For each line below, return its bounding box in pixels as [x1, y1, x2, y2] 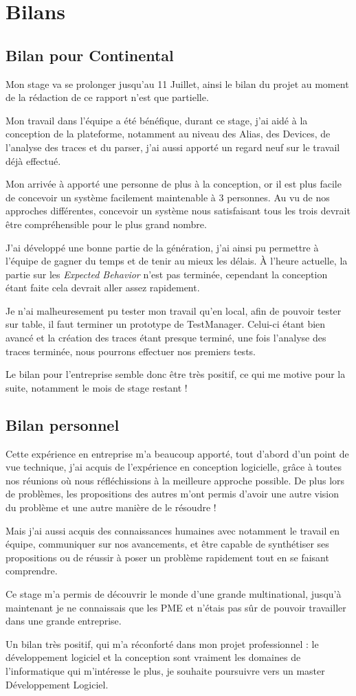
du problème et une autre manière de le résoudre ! [5, 500, 216, 515]
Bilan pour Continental [5, 44, 174, 65]
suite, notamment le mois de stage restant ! [5, 380, 188, 394]
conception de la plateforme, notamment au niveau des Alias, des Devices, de [5, 126, 331, 141]
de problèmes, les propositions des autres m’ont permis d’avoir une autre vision [5, 486, 340, 501]
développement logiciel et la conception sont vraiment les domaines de [5, 650, 301, 664]
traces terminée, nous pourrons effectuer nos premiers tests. [5, 344, 256, 358]
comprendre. [5, 563, 58, 578]
